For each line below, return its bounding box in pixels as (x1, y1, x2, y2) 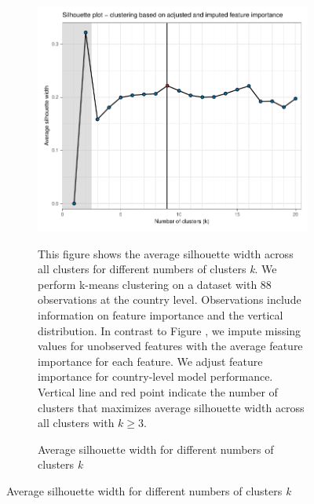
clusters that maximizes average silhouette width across (38, 399, 305, 415)
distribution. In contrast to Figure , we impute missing (38, 322, 301, 338)
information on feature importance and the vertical (38, 307, 283, 323)
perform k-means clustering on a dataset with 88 (38, 276, 272, 292)
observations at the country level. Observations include (38, 291, 301, 308)
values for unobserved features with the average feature (38, 338, 303, 354)
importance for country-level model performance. (38, 368, 273, 385)
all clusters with (38, 415, 115, 431)
